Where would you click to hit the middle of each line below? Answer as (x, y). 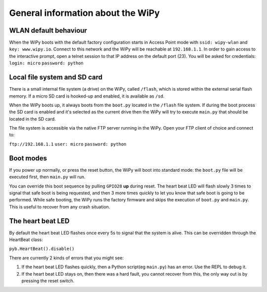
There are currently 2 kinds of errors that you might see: (66, 258)
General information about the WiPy (85, 13)
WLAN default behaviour (48, 30)
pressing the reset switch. (48, 281)
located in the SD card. (33, 119)
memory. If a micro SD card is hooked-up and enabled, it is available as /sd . (87, 96)
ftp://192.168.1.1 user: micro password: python (68, 144)
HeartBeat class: (26, 240)
